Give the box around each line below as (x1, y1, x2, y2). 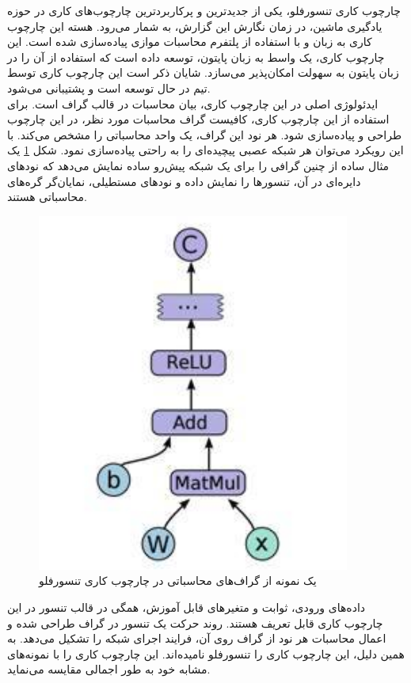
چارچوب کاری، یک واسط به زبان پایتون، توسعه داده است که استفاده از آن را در (7, 48, 385, 65)
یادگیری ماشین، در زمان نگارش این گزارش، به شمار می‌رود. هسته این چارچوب (7, 17, 382, 34)
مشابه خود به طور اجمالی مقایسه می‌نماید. (7, 661, 211, 677)
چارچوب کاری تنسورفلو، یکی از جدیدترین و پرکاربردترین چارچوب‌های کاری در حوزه (7, 2, 401, 18)
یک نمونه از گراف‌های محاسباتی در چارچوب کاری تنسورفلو (39, 572, 317, 589)
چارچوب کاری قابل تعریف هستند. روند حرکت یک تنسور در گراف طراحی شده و (7, 614, 383, 631)
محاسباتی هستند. (7, 188, 87, 205)
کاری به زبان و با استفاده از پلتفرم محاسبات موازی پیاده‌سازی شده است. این (7, 33, 372, 50)
